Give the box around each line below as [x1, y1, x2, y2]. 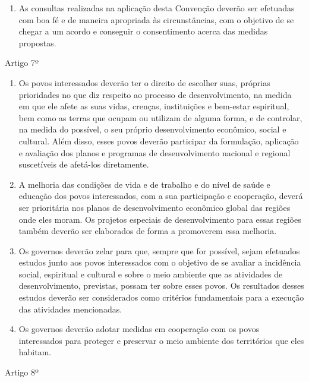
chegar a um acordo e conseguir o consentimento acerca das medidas [18, 25, 268, 37]
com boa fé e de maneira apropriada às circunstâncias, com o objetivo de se [18, 13, 294, 26]
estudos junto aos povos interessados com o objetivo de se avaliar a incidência [18, 256, 301, 269]
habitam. [18, 346, 52, 358]
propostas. [18, 36, 56, 49]
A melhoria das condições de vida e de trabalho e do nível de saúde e [18, 178, 270, 190]
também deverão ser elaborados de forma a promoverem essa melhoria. [18, 225, 277, 237]
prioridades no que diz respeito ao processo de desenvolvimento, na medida [18, 88, 292, 100]
